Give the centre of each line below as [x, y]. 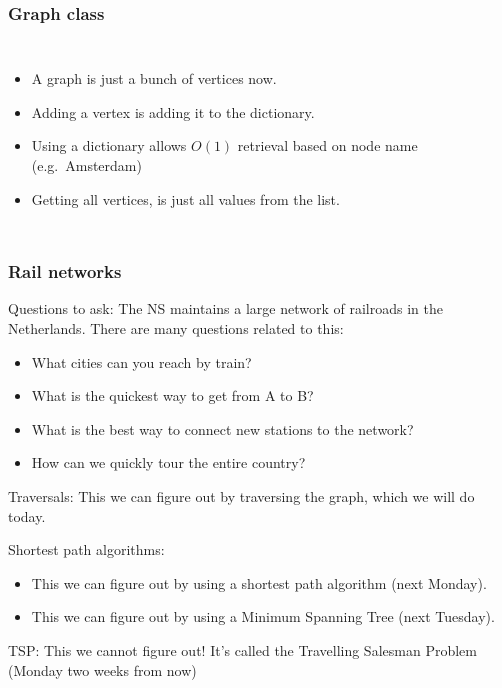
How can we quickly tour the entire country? [168, 462]
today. [27, 515]
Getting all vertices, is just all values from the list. [185, 198]
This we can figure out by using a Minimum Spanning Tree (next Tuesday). [263, 616]
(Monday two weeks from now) [102, 669]
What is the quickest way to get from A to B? [172, 395]
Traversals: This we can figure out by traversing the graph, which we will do [241, 495]
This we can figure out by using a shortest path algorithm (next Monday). [259, 582]
